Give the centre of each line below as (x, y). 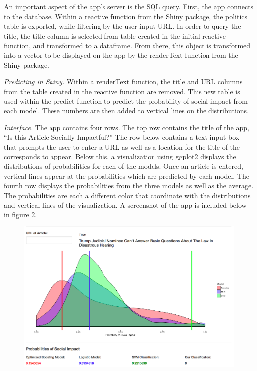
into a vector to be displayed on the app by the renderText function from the (121, 55)
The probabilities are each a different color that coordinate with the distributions (127, 195)
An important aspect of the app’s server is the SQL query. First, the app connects (129, 6)
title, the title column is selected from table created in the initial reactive (115, 35)
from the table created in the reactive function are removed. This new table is (122, 91)
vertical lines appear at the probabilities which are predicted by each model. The (127, 176)
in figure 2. (21, 214)
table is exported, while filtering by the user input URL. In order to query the (123, 26)
